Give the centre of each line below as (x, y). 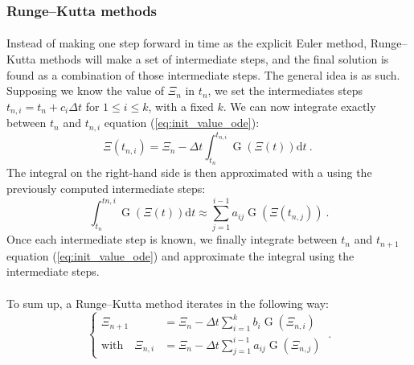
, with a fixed (181, 106)
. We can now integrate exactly (299, 106)
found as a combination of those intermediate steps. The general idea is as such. (203, 74)
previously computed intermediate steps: (106, 189)
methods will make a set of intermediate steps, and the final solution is (214, 59)
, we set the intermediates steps (285, 90)
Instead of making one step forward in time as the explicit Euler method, (187, 43)
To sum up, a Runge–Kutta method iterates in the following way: (168, 303)
